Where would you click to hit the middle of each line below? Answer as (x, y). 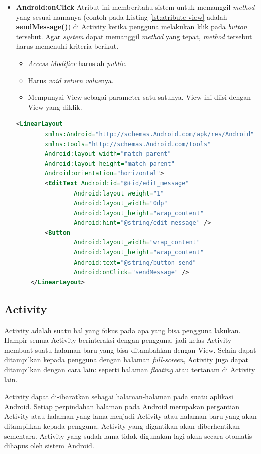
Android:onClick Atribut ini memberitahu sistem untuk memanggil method (135, 7)
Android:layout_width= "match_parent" (108, 154)
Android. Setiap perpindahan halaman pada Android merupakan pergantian (122, 406)
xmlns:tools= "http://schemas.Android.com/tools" (128, 144)
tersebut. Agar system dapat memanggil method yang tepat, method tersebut (134, 36)
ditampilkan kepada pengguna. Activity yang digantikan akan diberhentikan (122, 426)
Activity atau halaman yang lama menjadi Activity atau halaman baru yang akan (130, 416)
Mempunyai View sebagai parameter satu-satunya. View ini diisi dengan (140, 97)
